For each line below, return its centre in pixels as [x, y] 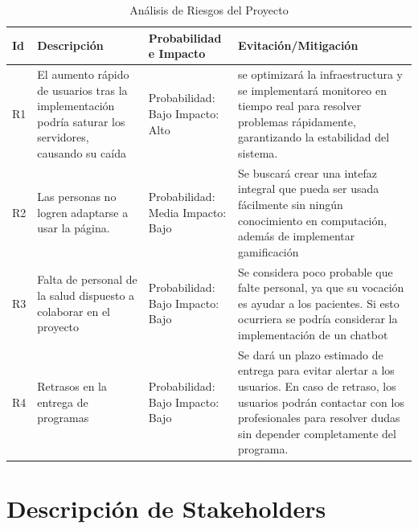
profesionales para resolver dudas [319, 418]
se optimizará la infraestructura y [320, 74]
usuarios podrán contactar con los [321, 402]
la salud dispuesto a [86, 295]
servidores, [63, 137]
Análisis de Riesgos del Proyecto [209, 10]
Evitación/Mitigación [298, 45]
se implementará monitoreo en [312, 90]
